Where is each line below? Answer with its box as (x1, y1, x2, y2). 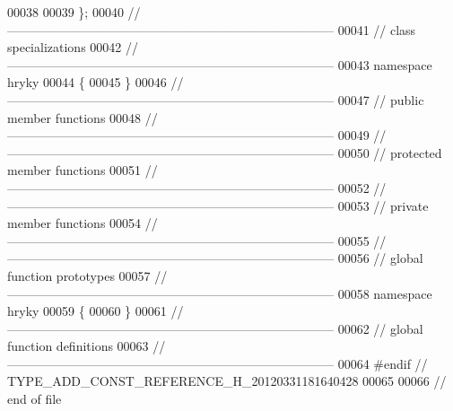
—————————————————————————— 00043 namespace (7, 55, 432, 74)
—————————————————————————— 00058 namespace (7, 284, 432, 302)
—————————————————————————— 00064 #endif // (7, 354, 428, 372)
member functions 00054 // (7, 214, 158, 232)
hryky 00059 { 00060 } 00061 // (7, 302, 184, 320)
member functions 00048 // (7, 108, 158, 127)
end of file (7, 389, 62, 408)
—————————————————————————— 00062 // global (7, 319, 423, 337)
